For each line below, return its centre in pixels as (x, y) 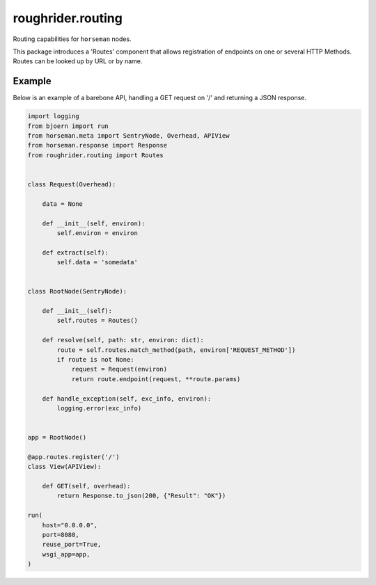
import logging (53, 116)
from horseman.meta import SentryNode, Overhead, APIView (128, 136)
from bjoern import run (68, 126)
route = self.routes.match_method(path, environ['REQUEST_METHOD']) (176, 350)
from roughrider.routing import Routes (95, 155)
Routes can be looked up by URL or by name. (78, 61)
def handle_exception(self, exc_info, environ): (127, 399)
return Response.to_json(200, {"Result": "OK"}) (141, 496)
